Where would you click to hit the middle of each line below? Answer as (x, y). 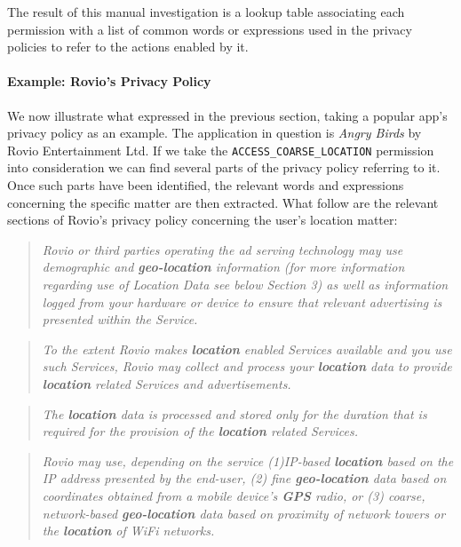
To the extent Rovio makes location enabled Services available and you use (247, 349)
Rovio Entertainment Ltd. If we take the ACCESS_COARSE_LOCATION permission (221, 150)
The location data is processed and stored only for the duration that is (234, 413)
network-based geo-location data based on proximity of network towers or (244, 513)
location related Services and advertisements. (167, 383)
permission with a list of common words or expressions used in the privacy (210, 29)
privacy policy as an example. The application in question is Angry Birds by (215, 133)
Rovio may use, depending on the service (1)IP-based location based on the (248, 460)
